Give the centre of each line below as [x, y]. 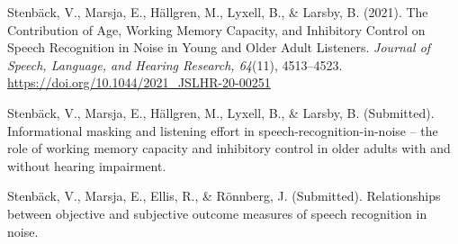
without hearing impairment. [87, 165]
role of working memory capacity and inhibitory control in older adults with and [229, 148]
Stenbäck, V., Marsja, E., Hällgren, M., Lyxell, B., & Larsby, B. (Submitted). [221, 112]
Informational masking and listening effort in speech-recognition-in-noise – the [223, 130]
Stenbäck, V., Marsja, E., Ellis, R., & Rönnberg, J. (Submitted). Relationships [224, 196]
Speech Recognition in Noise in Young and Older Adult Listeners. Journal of [219, 47]
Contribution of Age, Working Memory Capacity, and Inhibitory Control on [216, 29]
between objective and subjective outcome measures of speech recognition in [217, 213]
